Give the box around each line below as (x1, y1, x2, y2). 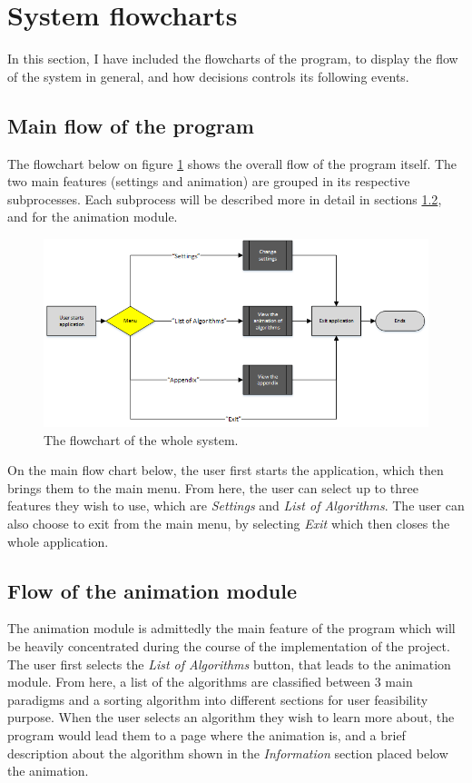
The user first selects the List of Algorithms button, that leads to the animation (7, 654, 451, 673)
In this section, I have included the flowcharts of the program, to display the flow (7, 49, 458, 68)
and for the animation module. (7, 207, 178, 226)
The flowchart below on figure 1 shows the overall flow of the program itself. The (7, 154, 457, 173)
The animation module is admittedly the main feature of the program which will (7, 619, 456, 638)
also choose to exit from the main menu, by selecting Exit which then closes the (7, 513, 450, 532)
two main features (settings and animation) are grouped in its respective (7, 172, 410, 191)
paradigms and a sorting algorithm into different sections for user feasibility (7, 689, 428, 709)
